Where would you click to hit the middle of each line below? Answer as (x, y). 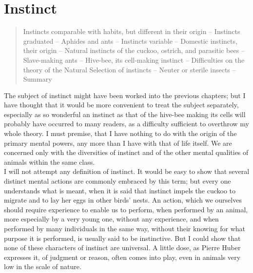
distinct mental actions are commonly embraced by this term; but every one (117, 181)
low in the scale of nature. (43, 266)
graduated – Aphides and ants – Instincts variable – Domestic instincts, (130, 41)
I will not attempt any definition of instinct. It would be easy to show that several (127, 171)
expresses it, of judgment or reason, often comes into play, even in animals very (122, 257)
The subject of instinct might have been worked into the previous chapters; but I (125, 95)
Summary (38, 79)
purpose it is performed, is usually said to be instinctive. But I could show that (122, 238)
